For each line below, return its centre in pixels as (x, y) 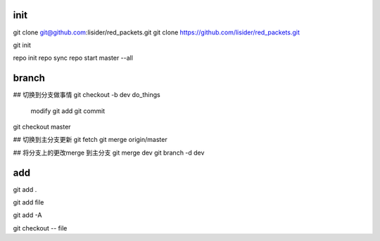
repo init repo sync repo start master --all (73, 58)
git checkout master (42, 126)
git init (22, 45)
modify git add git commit (68, 111)
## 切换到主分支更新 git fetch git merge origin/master (90, 140)
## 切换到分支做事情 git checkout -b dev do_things (87, 95)
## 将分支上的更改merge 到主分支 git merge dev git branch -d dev (109, 152)
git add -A (27, 215)
